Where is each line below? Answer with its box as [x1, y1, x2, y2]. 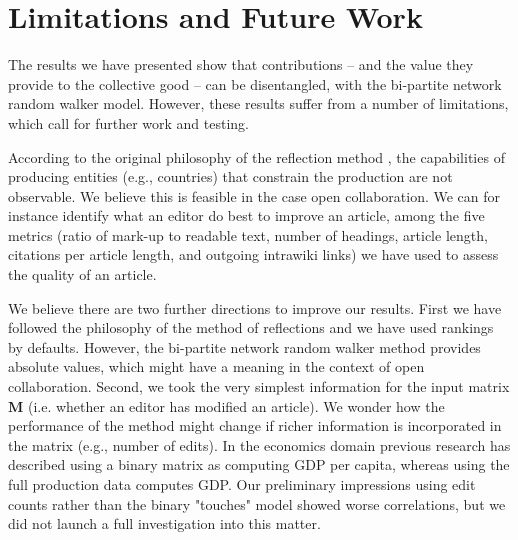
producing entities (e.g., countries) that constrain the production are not [8, 166, 453, 187]
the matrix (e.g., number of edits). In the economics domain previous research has [8, 434, 511, 455]
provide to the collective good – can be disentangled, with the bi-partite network [8, 73, 502, 94]
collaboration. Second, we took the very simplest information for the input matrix [8, 376, 510, 397]
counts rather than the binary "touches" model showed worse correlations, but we [8, 493, 506, 514]
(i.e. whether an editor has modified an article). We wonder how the [27, 395, 445, 416]
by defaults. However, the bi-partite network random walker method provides [8, 336, 481, 357]
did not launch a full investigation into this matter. [8, 513, 321, 534]
